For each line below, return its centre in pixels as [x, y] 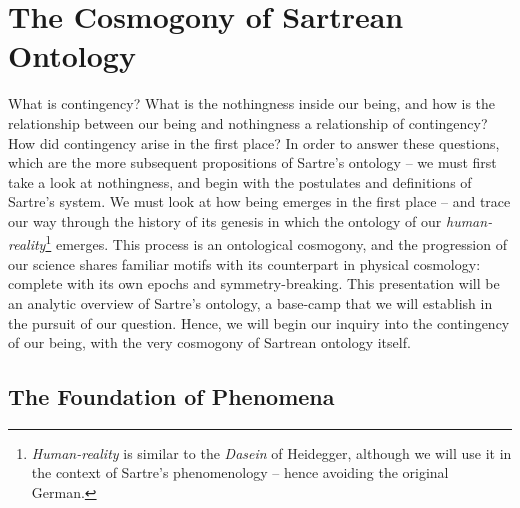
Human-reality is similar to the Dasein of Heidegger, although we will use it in [271, 452]
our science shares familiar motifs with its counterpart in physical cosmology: [244, 263]
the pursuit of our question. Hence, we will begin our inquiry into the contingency [259, 322]
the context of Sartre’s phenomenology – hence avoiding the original [240, 472]
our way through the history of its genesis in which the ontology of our [225, 220]
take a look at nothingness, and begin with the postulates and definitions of [240, 181]
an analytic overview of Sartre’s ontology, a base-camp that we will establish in [250, 302]
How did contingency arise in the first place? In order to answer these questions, [254, 142]
